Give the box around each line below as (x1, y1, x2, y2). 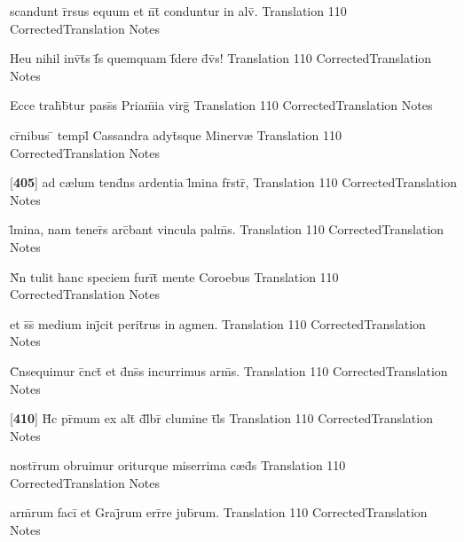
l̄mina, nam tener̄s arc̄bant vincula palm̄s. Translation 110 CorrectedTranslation (10, 220, 444, 239)
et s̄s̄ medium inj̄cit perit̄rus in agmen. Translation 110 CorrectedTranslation (10, 314, 426, 333)
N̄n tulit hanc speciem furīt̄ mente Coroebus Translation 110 (10, 267, 339, 286)
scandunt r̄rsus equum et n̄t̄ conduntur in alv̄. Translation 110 (10, 2, 347, 20)
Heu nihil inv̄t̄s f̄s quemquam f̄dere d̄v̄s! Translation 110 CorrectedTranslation (10, 49, 432, 67)
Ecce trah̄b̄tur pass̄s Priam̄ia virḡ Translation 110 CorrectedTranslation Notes (10, 96, 433, 114)
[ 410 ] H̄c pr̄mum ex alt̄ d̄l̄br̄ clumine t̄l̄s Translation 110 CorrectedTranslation (10, 409, 433, 428)
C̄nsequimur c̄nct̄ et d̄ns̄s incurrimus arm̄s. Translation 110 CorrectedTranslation (10, 361, 448, 380)
